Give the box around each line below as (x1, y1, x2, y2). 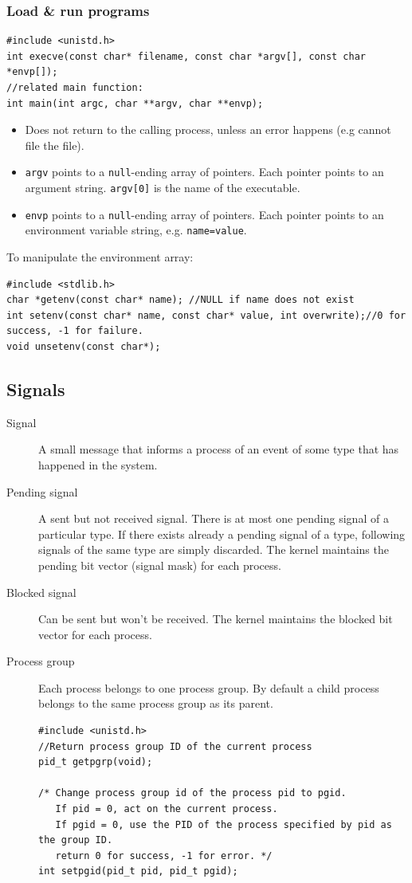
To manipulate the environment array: (6, 249, 194, 265)
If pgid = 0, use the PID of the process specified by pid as (55, 818, 392, 830)
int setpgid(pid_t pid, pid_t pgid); (38, 865, 238, 877)
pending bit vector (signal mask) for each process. (38, 556, 281, 573)
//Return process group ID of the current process (38, 740, 312, 752)
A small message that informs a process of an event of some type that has (38, 441, 399, 457)
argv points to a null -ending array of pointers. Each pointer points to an (25, 163, 384, 180)
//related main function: (6, 82, 143, 93)
